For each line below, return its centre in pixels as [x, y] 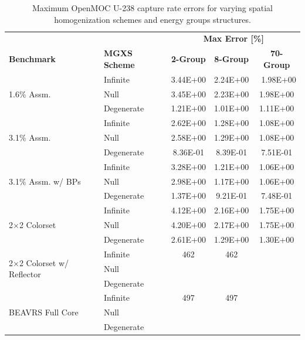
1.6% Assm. [30, 93]
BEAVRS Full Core [44, 312]
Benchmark [32, 59]
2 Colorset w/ [44, 262]
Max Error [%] [233, 38]
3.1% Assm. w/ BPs [45, 181]
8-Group [231, 59]
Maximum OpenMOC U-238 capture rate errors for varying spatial [152, 8]
